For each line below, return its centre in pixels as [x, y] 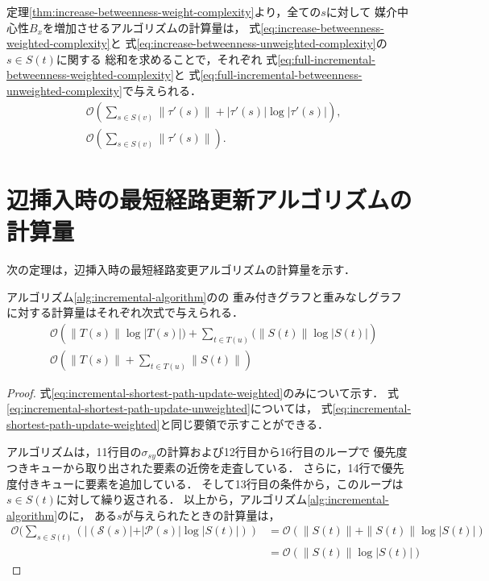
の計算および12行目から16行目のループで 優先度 [282, 451]
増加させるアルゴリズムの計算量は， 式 [157, 27]
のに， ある [87, 515]
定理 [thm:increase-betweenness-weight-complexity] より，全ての [164, 11]
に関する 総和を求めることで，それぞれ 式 [167, 58]
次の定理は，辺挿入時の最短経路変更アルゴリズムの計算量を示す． [181, 269]
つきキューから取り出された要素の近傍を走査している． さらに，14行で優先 [205, 468]
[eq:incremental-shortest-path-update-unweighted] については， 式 [170, 408]
